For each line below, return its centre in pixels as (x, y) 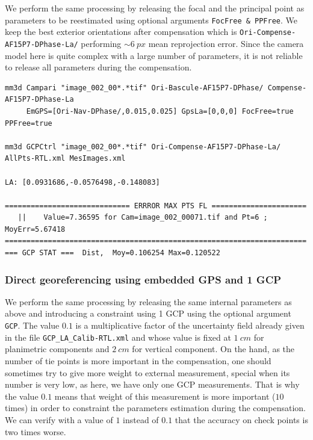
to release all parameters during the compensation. (98, 67)
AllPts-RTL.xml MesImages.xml (65, 159)
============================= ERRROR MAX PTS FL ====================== (156, 206)
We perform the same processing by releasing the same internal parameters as (148, 301)
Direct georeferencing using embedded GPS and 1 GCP (143, 279)
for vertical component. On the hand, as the (213, 349)
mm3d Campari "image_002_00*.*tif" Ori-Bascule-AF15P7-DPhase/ (134, 88)
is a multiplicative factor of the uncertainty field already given (190, 325)
